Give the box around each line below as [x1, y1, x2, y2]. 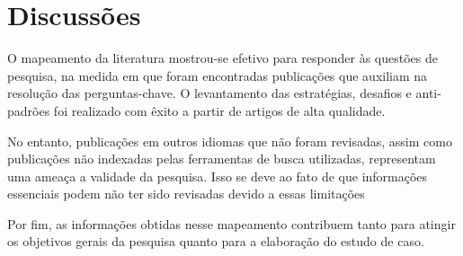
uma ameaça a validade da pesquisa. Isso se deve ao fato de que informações [7, 166, 428, 185]
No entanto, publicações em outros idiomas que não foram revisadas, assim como [7, 131, 452, 150]
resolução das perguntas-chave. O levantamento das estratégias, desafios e [7, 84, 412, 102]
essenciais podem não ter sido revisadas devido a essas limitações [7, 184, 365, 203]
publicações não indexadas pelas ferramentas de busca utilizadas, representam [7, 149, 436, 168]
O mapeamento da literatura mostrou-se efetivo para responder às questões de [7, 49, 438, 67]
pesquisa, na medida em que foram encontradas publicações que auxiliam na [7, 66, 428, 84]
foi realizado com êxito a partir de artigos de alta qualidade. [53, 101, 386, 119]
